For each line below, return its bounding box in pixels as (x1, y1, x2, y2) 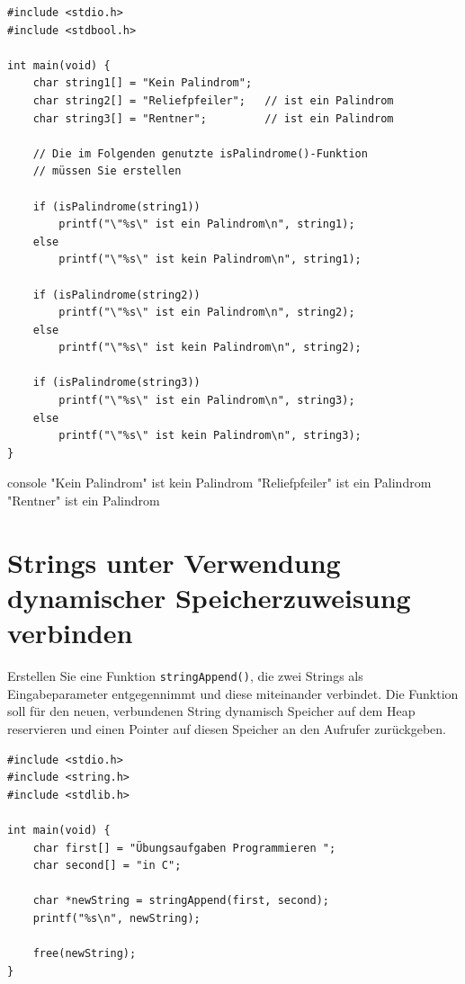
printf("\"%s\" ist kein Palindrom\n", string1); (58, 253, 362, 266)
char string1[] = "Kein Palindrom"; (32, 76, 253, 90)
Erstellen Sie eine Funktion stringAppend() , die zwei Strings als (7, 666, 363, 685)
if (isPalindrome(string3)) (32, 376, 201, 389)
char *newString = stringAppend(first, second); (32, 894, 329, 908)
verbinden (7, 614, 133, 651)
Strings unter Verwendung (7, 543, 341, 580)
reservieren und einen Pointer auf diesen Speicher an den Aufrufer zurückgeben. (7, 719, 446, 738)
